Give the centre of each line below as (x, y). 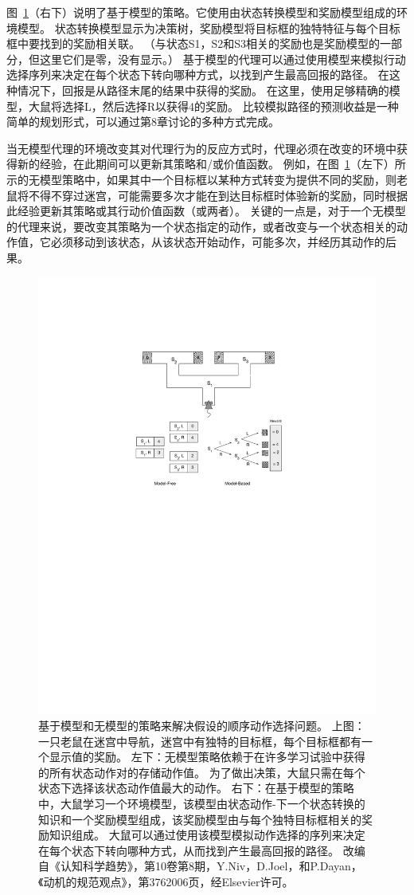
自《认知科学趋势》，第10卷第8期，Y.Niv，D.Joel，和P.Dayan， (200, 866)
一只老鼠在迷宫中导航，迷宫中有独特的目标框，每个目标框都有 (200, 741)
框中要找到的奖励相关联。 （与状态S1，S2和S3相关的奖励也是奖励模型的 (193, 43)
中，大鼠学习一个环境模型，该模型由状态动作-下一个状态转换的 (202, 803)
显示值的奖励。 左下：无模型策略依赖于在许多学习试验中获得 (207, 757)
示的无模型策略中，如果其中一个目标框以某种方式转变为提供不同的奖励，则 (201, 179)
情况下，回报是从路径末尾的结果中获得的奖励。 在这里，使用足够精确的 (203, 90)
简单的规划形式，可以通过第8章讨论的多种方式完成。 (143, 122)
